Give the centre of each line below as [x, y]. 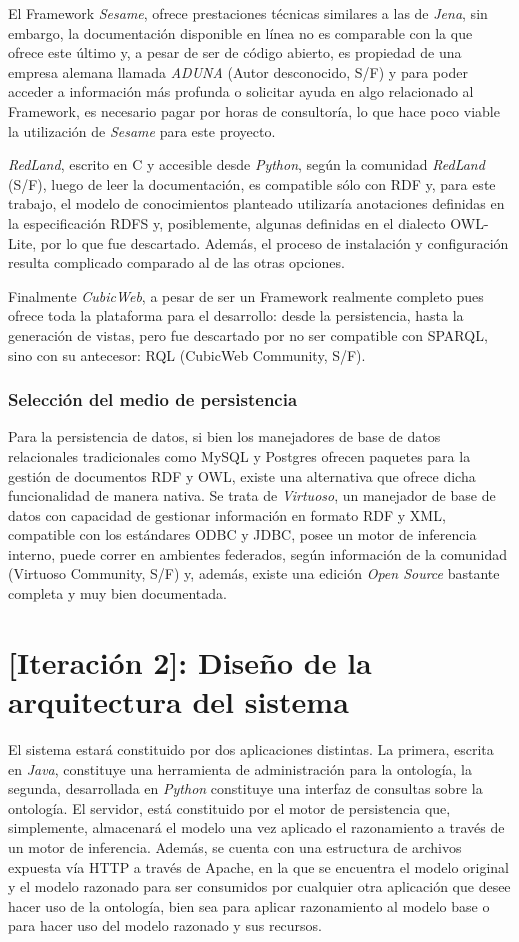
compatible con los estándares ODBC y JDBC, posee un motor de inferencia [242, 534]
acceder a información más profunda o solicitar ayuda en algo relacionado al [241, 91]
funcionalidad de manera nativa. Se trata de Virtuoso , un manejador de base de [252, 495]
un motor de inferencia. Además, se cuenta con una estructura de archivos [235, 846]
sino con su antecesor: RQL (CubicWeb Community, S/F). [187, 354]
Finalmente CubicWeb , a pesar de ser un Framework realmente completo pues [246, 295]
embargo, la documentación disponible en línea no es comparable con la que [240, 32]
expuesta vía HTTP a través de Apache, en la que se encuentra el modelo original [258, 866]
